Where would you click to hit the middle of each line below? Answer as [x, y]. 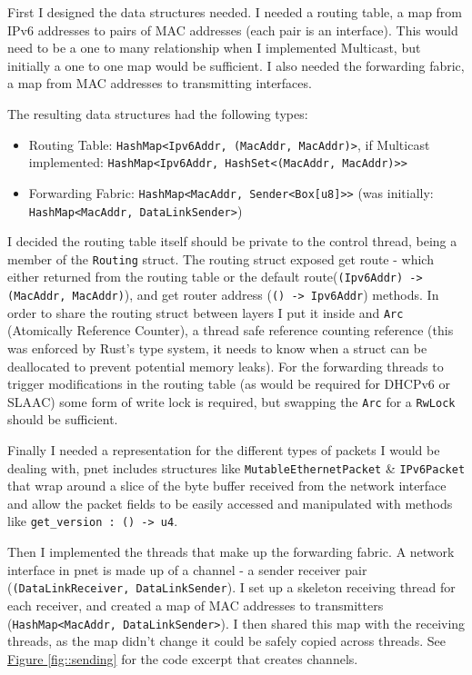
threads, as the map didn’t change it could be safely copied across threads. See [227, 641]
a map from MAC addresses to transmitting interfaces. [160, 83]
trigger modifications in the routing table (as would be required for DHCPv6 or [229, 384]
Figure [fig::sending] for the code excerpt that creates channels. [183, 658]
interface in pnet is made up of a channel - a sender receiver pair [187, 569]
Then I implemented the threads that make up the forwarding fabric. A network [231, 552]
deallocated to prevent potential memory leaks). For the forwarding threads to [226, 366]
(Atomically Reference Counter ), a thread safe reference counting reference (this [231, 330]
